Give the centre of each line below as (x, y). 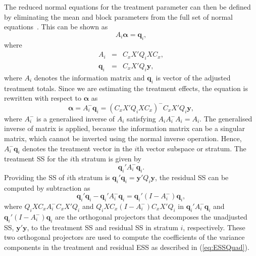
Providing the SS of (34, 177)
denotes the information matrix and (89, 77)
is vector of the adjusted (193, 77)
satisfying (141, 118)
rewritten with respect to (43, 98)
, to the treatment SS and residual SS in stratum (103, 227)
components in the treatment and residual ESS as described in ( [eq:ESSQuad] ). (127, 247)
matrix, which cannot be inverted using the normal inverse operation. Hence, (123, 138)
